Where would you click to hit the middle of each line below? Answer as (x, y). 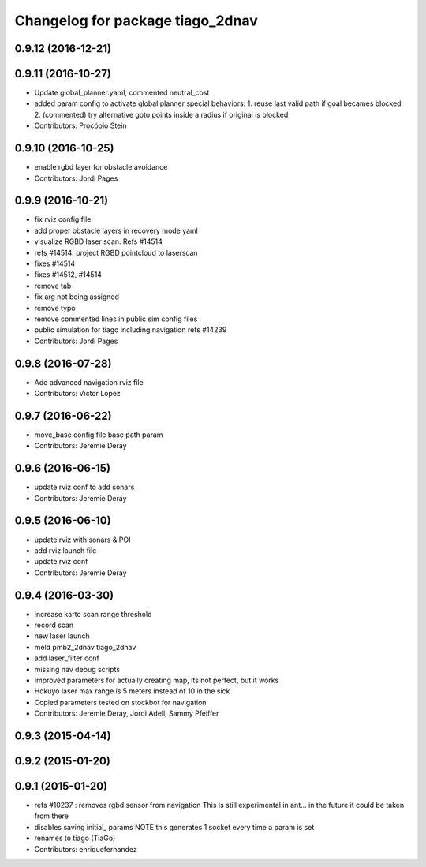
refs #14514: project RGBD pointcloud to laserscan (116, 252)
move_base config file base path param (99, 435)
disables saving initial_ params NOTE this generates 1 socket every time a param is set (174, 827)
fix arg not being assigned (77, 297)
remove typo (55, 308)
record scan (54, 625)
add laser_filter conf (67, 658)
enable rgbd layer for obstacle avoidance (101, 167)
